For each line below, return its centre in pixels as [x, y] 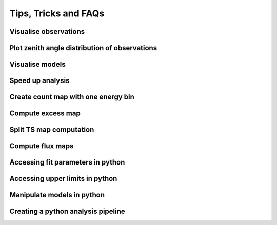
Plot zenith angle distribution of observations [83, 48]
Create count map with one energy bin [72, 97]
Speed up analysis [39, 81]
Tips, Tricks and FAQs [57, 13]
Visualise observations [47, 32]
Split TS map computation [52, 130]
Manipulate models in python [57, 195]
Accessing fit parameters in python [67, 162]
